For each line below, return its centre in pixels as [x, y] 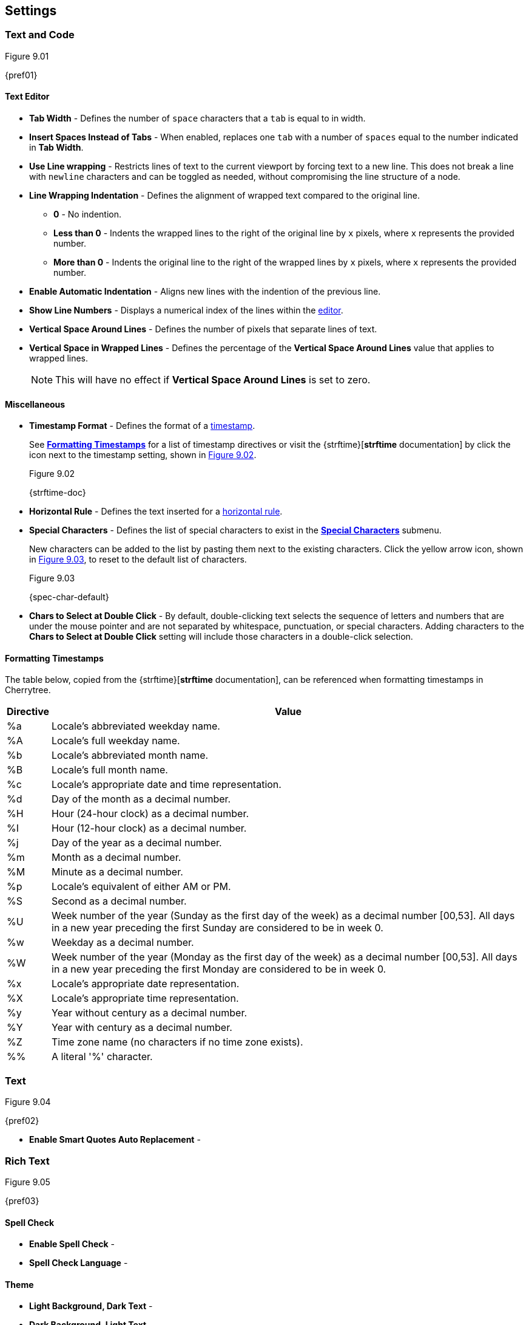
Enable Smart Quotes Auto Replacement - [115, 1140]
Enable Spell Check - [72, 1244]
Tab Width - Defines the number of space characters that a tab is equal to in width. [197, 118]
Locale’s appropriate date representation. [146, 984]
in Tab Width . [56, 148]
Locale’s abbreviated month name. [130, 755]
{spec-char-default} [69, 597]
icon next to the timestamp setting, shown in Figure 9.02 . [143, 455]
